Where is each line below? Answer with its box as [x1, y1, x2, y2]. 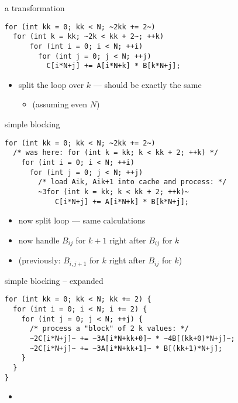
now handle [18, 233, 60, 246]
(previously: [18, 254, 61, 266]
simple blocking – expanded [5, 274, 104, 286]
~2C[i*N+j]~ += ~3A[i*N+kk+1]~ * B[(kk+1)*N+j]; [29, 344, 223, 353]
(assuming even [32, 98, 88, 110]
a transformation [5, 2, 65, 13]
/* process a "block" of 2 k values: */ [29, 324, 189, 333]
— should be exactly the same [93, 78, 202, 90]
